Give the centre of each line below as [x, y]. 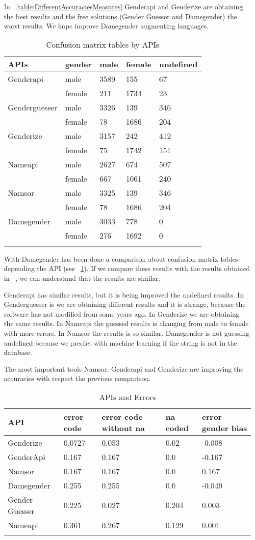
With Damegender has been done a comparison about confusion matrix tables [121, 258]
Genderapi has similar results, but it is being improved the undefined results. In [124, 294]
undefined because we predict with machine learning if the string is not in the [121, 342]
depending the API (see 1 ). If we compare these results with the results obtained [127, 268]
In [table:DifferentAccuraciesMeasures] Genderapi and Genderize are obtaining [124, 6]
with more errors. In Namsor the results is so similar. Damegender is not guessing [127, 333]
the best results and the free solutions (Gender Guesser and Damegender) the [121, 16]
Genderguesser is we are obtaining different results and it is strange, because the [125, 304]
